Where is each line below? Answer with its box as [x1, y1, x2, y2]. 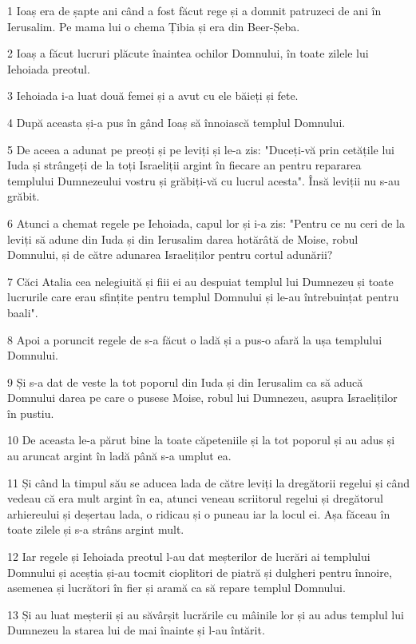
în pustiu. [7, 404, 54, 421]
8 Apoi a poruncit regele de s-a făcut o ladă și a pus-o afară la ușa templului [7, 331, 382, 348]
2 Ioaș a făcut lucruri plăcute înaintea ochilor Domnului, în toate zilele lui [7, 45, 369, 62]
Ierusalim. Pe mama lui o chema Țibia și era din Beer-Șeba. [7, 18, 300, 34]
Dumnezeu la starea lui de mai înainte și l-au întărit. [7, 622, 265, 638]
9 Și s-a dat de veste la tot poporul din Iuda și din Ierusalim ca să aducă [7, 373, 363, 390]
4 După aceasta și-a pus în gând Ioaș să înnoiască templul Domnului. [7, 113, 346, 130]
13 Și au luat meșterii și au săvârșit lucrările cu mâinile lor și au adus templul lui [7, 606, 404, 622]
